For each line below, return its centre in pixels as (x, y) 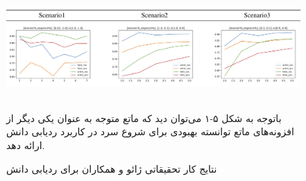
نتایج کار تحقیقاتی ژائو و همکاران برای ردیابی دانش (112, 168)
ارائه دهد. (26, 145)
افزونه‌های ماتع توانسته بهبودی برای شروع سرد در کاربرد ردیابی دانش (150, 131)
